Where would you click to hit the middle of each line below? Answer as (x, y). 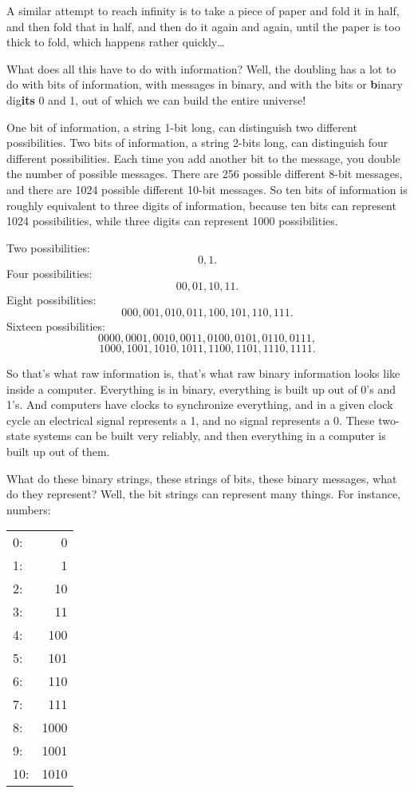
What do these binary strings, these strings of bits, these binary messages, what (202, 478)
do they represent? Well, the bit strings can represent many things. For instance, (204, 494)
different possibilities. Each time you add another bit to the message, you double (203, 158)
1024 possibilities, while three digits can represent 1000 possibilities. (172, 221)
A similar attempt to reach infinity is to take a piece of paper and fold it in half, (203, 10)
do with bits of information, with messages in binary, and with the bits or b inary (205, 84)
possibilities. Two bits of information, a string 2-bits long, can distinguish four (197, 143)
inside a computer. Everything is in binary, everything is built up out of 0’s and (201, 389)
